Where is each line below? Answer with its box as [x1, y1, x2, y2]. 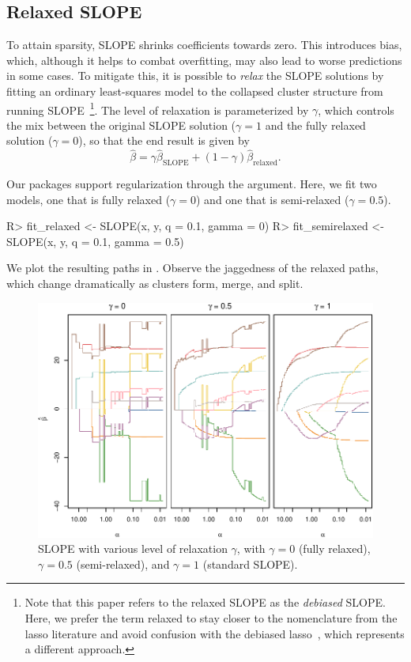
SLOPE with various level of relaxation [38, 540, 228, 557]
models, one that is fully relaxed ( [6, 191, 171, 207]
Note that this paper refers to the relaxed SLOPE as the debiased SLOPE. [25, 594, 386, 611]
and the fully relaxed [265, 116, 366, 133]
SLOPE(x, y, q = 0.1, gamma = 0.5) [6, 233, 184, 249]
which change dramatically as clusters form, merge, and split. [6, 275, 304, 291]
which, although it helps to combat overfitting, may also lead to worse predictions [6, 51, 402, 68]
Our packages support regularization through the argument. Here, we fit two [6, 176, 377, 192]
